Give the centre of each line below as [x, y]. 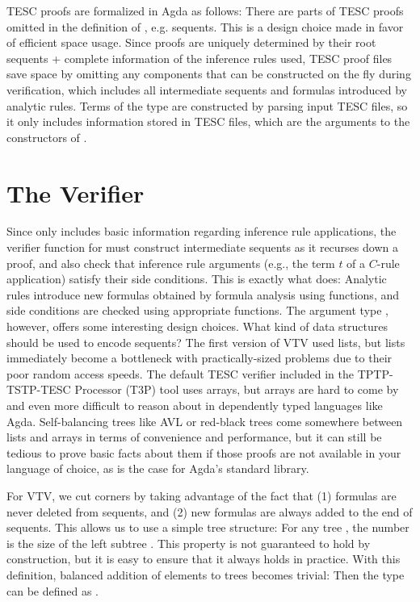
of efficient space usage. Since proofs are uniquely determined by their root [191, 42]
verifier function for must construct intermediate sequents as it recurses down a [202, 247]
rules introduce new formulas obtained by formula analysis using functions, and [203, 294]
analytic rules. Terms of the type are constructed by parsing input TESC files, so [207, 105]
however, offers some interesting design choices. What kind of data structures [197, 326]
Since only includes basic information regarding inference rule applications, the [202, 231]
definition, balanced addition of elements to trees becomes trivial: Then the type [206, 574]
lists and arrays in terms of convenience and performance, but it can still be [194, 437]
